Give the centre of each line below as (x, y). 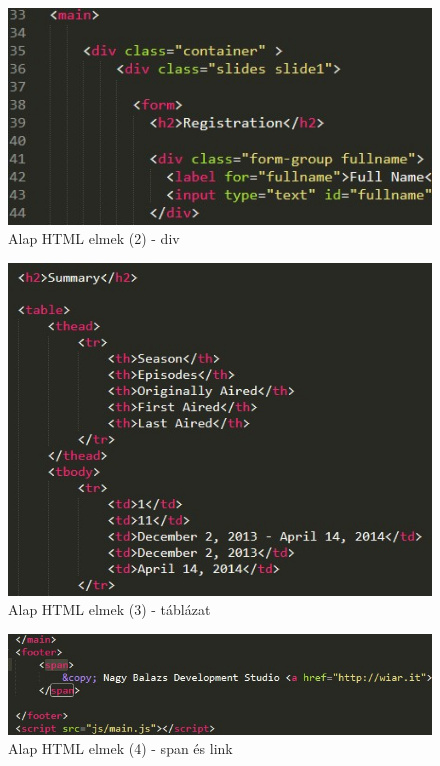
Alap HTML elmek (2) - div (94, 238)
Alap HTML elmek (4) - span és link (120, 748)
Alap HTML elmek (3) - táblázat (109, 609)
